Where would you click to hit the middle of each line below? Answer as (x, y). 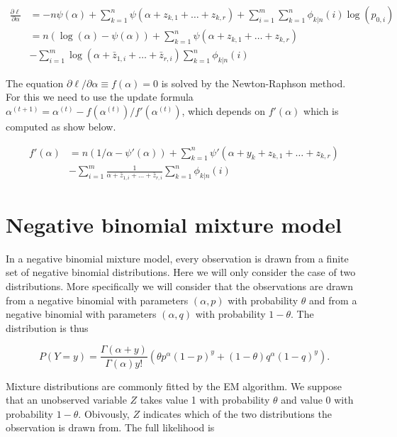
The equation (35, 83)
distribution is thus (47, 327)
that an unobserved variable (66, 400)
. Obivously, (104, 413)
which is (321, 111)
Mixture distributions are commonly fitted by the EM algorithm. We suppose (174, 386)
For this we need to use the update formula (100, 97)
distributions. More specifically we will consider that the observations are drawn (179, 286)
